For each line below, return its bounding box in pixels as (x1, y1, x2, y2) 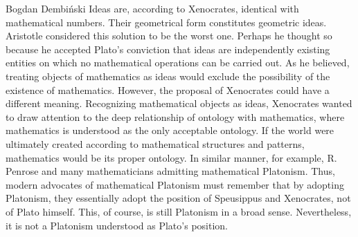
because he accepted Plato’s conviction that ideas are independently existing (6, 41, 330, 56)
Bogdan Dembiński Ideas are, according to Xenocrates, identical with (6, 1, 299, 15)
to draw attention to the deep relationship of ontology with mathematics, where (6, 109, 345, 124)
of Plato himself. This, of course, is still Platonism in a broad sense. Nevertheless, (6, 204, 352, 218)
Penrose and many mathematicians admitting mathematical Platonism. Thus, (6, 164, 335, 178)
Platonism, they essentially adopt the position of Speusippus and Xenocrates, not (6, 191, 351, 205)
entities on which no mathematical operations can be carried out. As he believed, (6, 55, 350, 70)
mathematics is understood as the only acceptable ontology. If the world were (6, 123, 334, 138)
